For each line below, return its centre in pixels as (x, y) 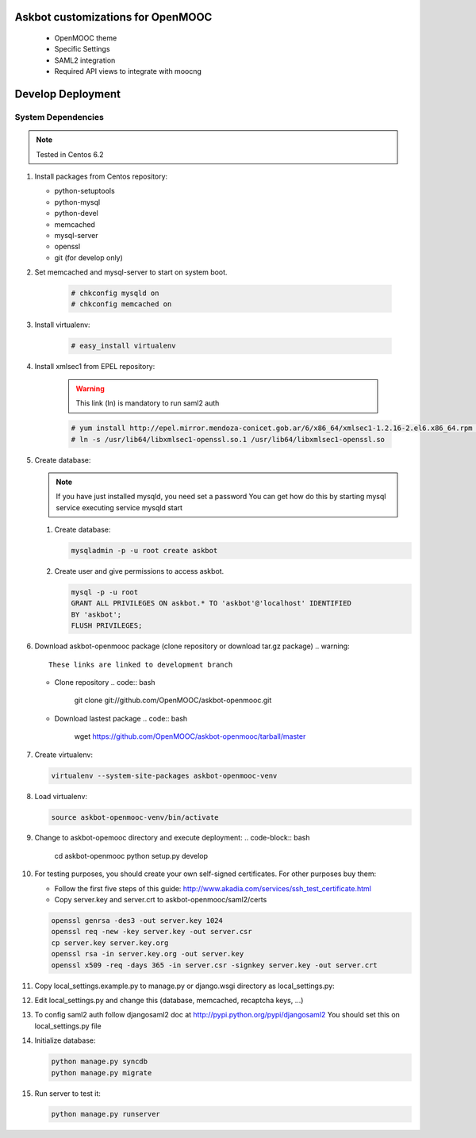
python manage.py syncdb (100, 1062)
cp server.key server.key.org (110, 943)
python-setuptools (84, 191)
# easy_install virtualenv (123, 346)
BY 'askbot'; (96, 614)
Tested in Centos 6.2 (70, 154)
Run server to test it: (67, 1093)
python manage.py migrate (102, 1073)
